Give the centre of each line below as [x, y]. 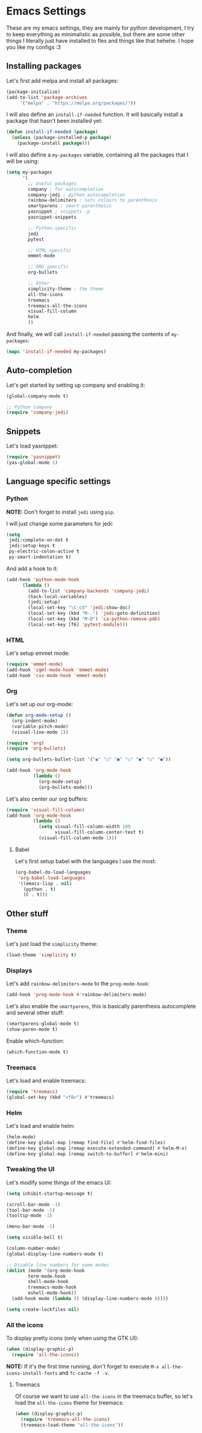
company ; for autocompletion [66, 189]
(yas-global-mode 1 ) [32, 463]
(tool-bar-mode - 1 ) [31, 1210]
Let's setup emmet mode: [38, 653]
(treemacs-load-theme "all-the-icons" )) [72, 1425]
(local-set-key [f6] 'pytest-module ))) [78, 624]
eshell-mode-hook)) [52, 1293]
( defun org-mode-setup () [39, 715]
